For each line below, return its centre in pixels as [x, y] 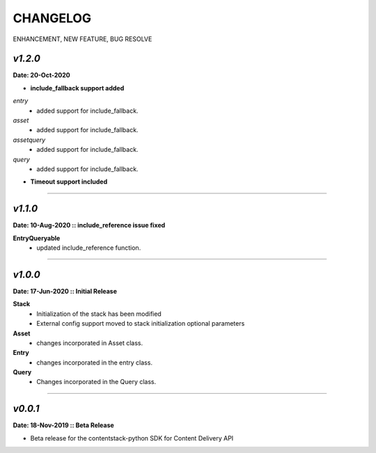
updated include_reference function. [89, 248]
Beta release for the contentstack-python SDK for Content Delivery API [132, 438]
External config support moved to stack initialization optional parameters [141, 324]
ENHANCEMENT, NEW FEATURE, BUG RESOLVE [83, 39]
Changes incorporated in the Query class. [96, 382]
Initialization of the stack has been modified [99, 314]
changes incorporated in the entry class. [95, 363]
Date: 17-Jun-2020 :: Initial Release [65, 291]
